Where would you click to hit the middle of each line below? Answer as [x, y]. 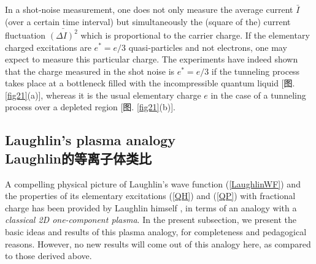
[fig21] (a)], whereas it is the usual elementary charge [103, 95]
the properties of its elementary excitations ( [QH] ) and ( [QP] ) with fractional [150, 196]
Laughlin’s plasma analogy [91, 140]
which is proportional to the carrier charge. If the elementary [195, 35]
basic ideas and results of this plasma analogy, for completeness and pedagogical [156, 232]
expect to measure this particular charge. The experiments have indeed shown [152, 59]
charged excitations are [48, 47]
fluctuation [25, 35]
